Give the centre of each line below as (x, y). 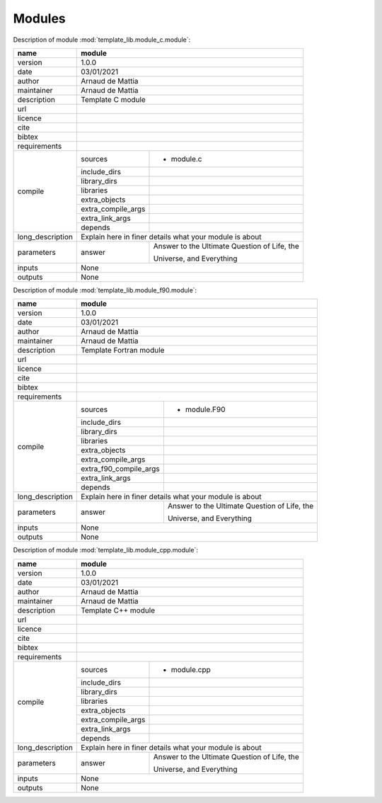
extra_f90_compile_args (120, 469)
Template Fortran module (122, 351)
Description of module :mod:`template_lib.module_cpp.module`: (105, 550)
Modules (40, 18)
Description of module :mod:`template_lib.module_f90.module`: (105, 290)
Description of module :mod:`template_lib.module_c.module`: (102, 40)
